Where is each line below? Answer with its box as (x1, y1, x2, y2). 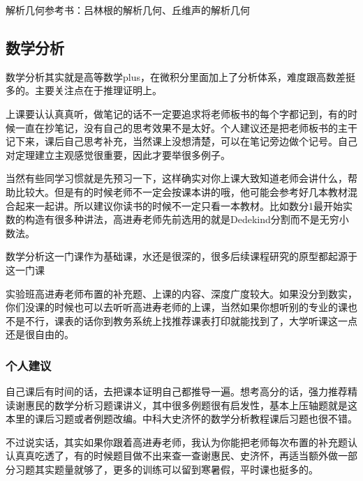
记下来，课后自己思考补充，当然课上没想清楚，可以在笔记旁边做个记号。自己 (6, 134, 357, 148)
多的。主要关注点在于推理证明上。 (6, 83, 162, 98)
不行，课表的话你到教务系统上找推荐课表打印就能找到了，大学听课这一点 (24, 313, 357, 328)
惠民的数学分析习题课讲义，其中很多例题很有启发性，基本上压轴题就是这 (24, 397, 357, 412)
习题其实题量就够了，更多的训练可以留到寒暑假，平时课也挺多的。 (15, 462, 318, 477)
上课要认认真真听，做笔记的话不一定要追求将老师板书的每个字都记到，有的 (6, 106, 348, 121)
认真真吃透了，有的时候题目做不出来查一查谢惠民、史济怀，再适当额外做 (6, 448, 338, 463)
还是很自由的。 (6, 327, 74, 342)
